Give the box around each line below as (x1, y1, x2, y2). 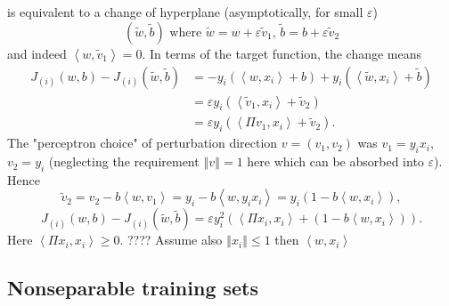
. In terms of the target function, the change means (142, 44, 422, 62)
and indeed (7, 44, 67, 62)
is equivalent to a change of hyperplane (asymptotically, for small (7, 3, 363, 20)
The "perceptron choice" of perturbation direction (7, 133, 278, 152)
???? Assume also (127, 230, 223, 249)
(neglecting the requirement (48, 152, 200, 171)
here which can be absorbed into (247, 152, 424, 171)
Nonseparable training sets (7, 274, 259, 302)
